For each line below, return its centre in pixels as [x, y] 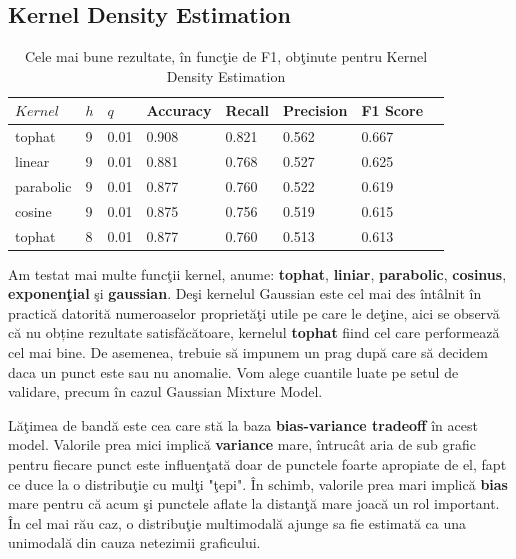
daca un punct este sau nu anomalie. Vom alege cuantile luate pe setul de [233, 371]
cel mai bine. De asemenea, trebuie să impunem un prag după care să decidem [248, 352]
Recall [247, 110]
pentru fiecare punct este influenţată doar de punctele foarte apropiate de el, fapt [257, 464]
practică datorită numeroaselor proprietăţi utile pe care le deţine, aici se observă [254, 312]
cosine [33, 210]
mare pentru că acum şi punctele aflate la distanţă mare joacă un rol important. [254, 503]
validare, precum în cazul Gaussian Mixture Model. [165, 391]
